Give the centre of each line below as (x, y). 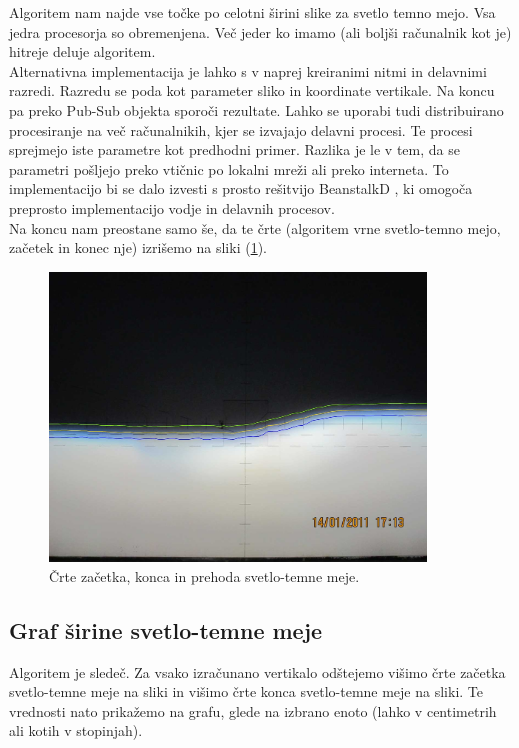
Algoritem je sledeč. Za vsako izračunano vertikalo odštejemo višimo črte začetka (257, 671)
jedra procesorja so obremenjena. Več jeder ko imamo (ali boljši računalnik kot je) (260, 31)
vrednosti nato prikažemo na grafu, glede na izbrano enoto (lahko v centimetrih (253, 710)
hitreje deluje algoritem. (82, 51)
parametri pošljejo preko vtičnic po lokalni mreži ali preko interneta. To (229, 168)
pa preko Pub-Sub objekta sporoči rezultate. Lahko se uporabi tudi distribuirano (256, 109)
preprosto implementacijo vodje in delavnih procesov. (172, 207)
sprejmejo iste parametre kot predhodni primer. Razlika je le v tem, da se (234, 149)
